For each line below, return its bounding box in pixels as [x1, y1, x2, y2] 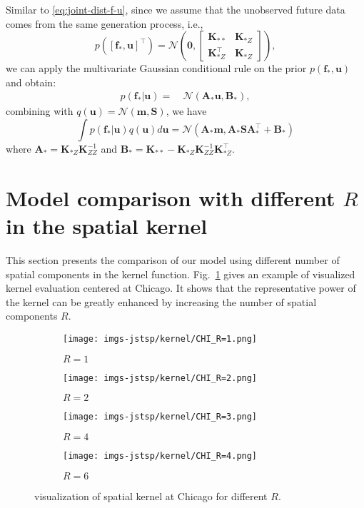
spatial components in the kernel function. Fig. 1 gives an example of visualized [6, 266, 355, 281]
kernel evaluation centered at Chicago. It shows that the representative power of [6, 280, 356, 295]
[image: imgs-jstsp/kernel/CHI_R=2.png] [63, 372, 258, 383]
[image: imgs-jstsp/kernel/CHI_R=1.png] [63, 333, 258, 344]
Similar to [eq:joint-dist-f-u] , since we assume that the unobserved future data [6, 2, 345, 16]
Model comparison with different [6, 183, 335, 212]
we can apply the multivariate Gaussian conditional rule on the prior [6, 61, 307, 76]
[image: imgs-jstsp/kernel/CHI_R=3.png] [63, 412, 258, 422]
